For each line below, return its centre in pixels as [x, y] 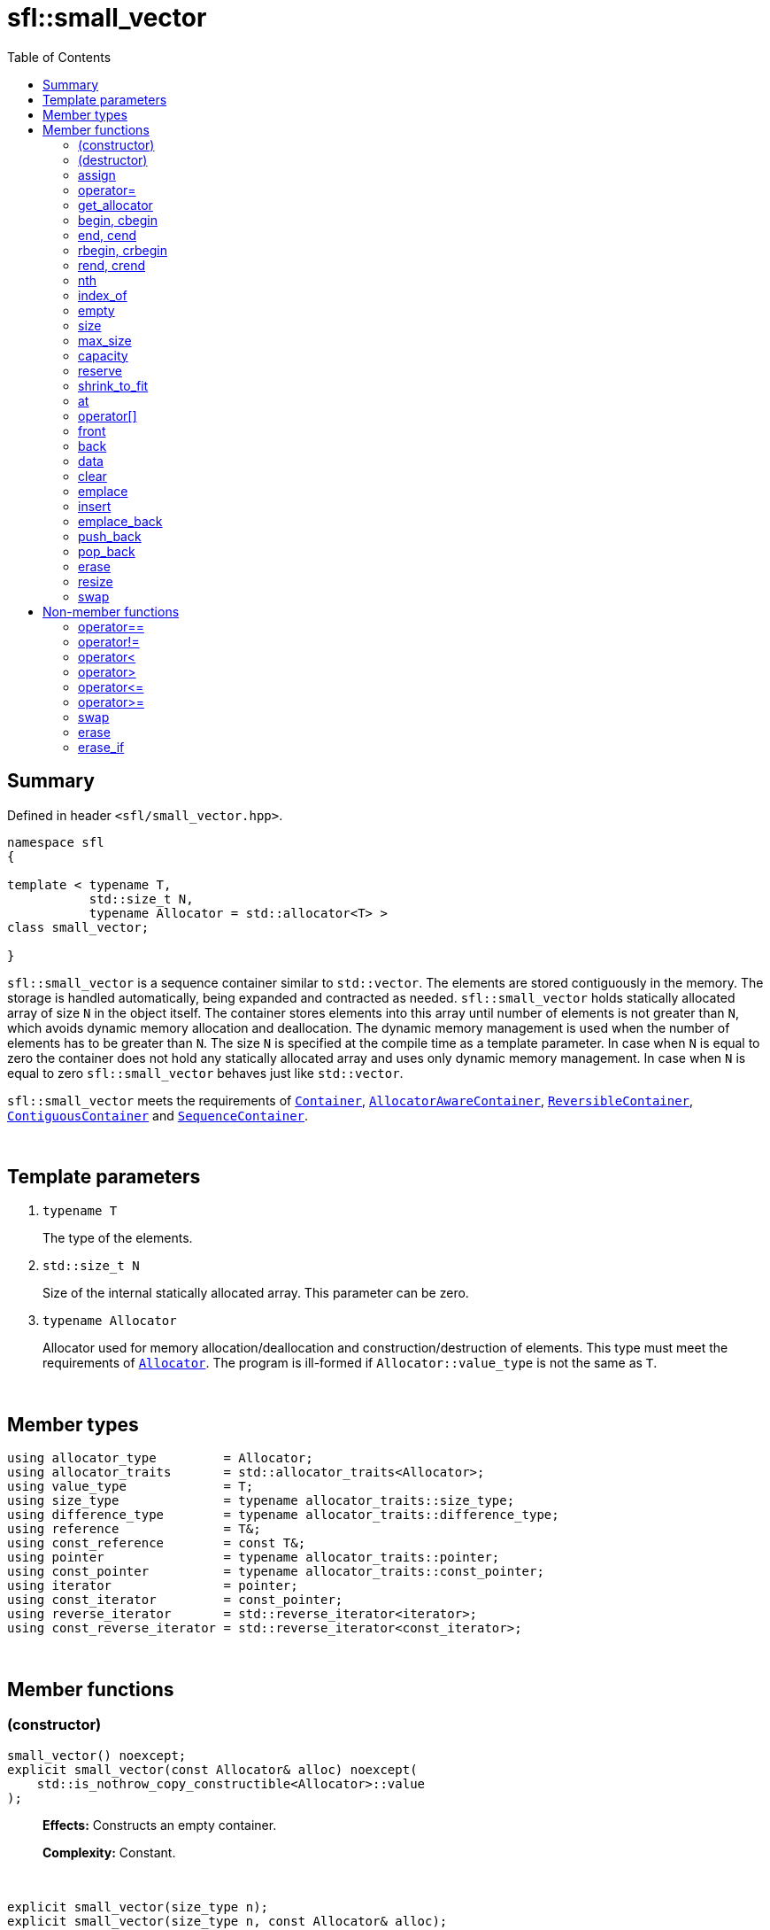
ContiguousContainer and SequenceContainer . [158, 1115]
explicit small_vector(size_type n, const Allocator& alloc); [227, 1921]
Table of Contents [59, 57]
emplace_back [120, 521]
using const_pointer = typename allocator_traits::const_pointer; [276, 1572]
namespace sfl [56, 842]
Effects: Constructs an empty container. [160, 1825]
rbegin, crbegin [123, 250]
